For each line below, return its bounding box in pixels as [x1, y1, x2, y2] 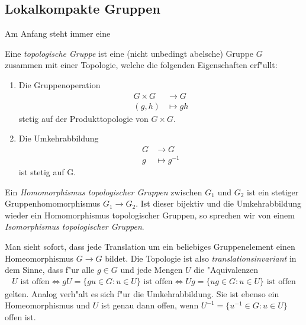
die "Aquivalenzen [194, 263, 258, 276]
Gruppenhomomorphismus [5, 197, 101, 210]
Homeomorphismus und [5, 299, 91, 311]
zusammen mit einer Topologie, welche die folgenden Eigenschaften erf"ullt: [5, 59, 278, 71]
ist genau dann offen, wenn [101, 299, 199, 311]
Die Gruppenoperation [18, 78, 101, 91]
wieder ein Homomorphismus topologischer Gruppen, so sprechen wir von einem [5, 208, 295, 221]
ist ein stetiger [247, 185, 299, 198]
